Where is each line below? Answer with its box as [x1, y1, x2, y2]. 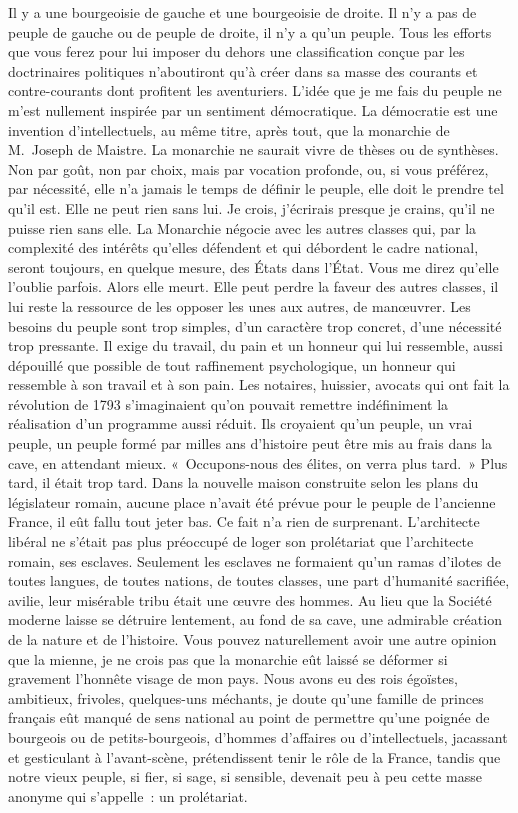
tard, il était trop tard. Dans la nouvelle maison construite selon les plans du [8, 472, 479, 493]
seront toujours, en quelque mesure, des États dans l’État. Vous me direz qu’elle [8, 256, 499, 277]
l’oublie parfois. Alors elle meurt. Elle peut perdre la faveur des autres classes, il [8, 276, 499, 297]
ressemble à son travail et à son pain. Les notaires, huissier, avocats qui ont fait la [8, 374, 510, 395]
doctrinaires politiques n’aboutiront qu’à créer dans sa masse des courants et [8, 60, 478, 81]
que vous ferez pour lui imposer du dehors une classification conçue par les [8, 41, 465, 62]
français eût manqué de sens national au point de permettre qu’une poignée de [8, 707, 490, 728]
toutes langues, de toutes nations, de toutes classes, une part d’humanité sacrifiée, [8, 570, 510, 591]
